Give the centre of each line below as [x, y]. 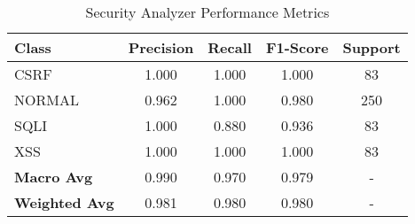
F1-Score [297, 47]
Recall [230, 47]
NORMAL [47, 100]
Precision [161, 47]
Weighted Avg [64, 202]
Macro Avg [54, 177]
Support [372, 47]
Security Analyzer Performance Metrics [207, 12]
